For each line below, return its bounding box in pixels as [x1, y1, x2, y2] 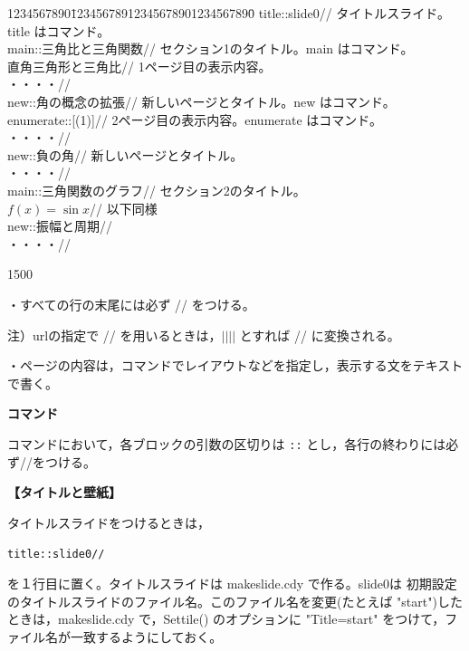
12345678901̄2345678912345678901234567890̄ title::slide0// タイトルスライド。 [7, 4, 451, 22]
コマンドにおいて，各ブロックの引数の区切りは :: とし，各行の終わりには [7, 434, 446, 453]
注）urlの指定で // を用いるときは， [7, 325, 222, 344]
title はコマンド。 [7, 21, 110, 40]
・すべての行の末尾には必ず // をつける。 [7, 294, 255, 313]
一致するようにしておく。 [70, 627, 223, 646]
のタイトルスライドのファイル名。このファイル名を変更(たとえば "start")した [7, 591, 463, 610]
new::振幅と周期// [7, 216, 112, 235]
